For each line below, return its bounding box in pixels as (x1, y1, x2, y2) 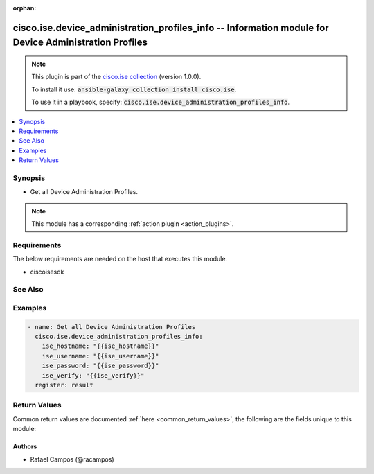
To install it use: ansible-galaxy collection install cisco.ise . (31, 85, 237, 94)
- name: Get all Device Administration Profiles (27, 323, 196, 331)
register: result (35, 381, 93, 389)
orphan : (12, 4, 37, 12)
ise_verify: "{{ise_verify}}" (42, 371, 145, 379)
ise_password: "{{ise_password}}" (42, 362, 159, 370)
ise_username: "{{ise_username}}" (42, 352, 159, 360)
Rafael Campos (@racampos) (30, 455, 114, 464)
